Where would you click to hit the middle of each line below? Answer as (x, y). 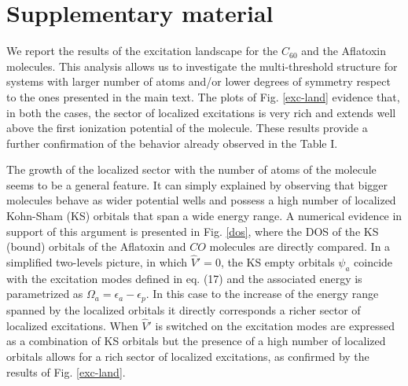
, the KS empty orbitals (278, 262)
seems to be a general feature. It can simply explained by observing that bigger (197, 184)
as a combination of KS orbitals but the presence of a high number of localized (196, 341)
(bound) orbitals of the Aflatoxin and (96, 246)
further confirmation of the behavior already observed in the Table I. (172, 143)
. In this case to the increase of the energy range (262, 294)
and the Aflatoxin (344, 51)
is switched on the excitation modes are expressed (275, 325)
